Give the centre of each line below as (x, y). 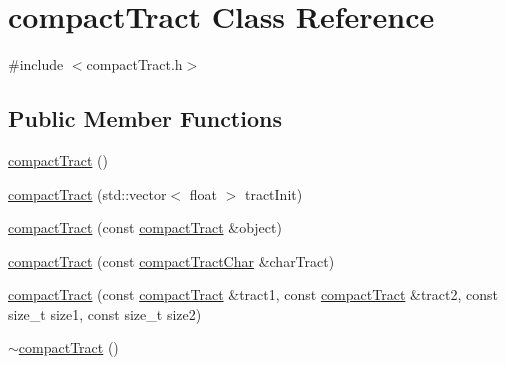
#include (36, 64)
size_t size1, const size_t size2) (105, 313)
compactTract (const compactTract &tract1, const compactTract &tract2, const (253, 294)
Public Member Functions (145, 118)
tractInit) (273, 193)
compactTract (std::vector (87, 193)
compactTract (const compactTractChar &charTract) (171, 260)
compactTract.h (134, 64)
